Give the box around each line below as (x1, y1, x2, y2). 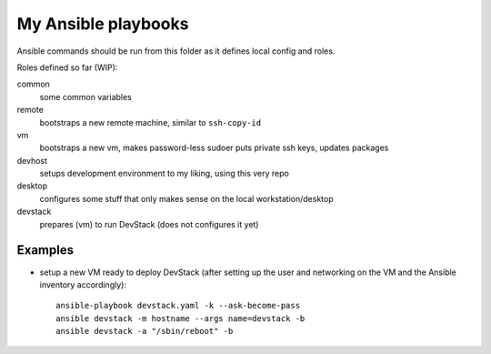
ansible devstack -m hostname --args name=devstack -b (55, 313, 306, 323)
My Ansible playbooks (16, 14, 189, 34)
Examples (16, 242, 75, 258)
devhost (16, 155, 48, 166)
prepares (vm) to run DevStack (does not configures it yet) (39, 218, 259, 229)
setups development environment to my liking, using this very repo (39, 168, 290, 179)
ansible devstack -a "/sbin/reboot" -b (55, 326, 234, 337)
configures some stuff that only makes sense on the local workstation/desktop (39, 193, 334, 204)
